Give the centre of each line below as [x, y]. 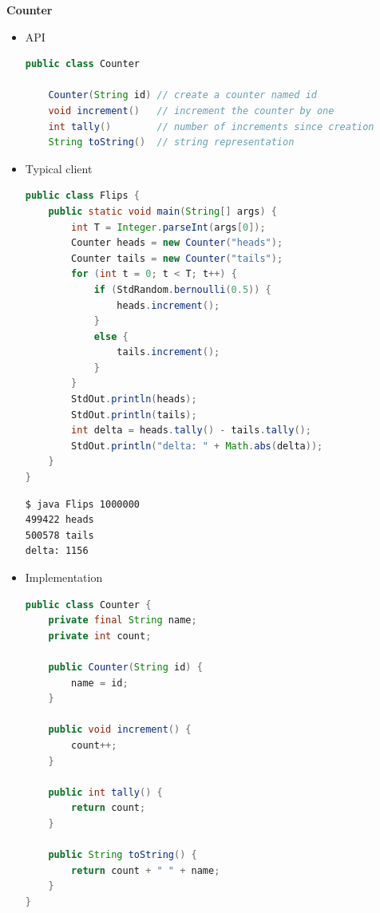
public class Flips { [83, 196]
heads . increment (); [168, 305]
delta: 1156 [57, 551]
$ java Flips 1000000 [82, 504]
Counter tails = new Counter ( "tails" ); [177, 258]
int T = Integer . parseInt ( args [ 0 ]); [168, 227]
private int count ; [100, 636]
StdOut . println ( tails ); [134, 415]
